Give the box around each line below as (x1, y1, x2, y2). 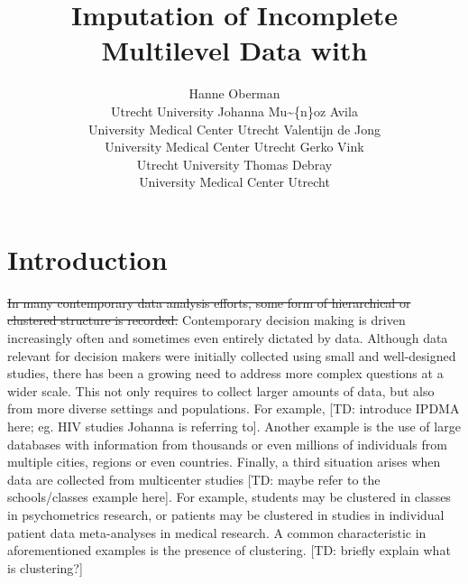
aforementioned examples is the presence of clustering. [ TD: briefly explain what (7, 541, 451, 560)
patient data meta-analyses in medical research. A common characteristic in (7, 523, 427, 542)
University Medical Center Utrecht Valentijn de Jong (88, 119, 381, 138)
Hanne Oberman (188, 84, 280, 103)
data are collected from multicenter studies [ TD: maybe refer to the (7, 469, 381, 488)
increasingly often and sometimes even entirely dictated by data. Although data (7, 329, 448, 347)
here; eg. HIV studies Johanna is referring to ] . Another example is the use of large (7, 416, 461, 435)
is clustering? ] (7, 558, 83, 577)
